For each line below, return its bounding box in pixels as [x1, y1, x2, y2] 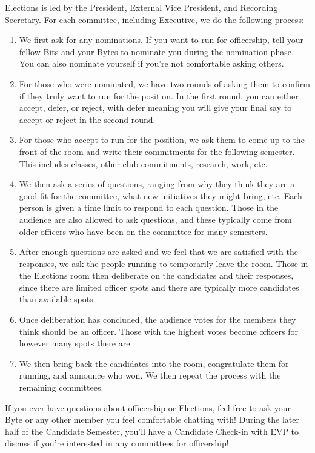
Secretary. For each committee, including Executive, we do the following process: [5, 13, 304, 25]
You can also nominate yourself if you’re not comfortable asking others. [19, 57, 284, 70]
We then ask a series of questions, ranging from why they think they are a [19, 177, 295, 190]
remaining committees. [19, 381, 104, 394]
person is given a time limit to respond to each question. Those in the [19, 201, 279, 214]
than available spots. [19, 293, 96, 305]
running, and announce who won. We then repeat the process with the [19, 369, 281, 382]
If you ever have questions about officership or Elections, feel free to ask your [5, 401, 291, 414]
